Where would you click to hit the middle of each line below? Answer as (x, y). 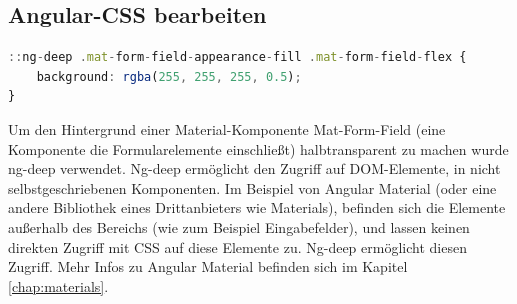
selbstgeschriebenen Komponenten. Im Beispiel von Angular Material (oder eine (252, 187)
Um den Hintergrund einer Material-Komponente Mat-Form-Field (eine (227, 128)
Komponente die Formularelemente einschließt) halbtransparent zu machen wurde (258, 148)
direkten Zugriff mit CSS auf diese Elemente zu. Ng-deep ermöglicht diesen (237, 246)
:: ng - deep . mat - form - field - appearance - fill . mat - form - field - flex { (237, 57)
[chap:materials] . (58, 285)
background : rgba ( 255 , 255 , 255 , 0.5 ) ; (169, 76)
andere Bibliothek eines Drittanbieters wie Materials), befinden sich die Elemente (257, 207)
